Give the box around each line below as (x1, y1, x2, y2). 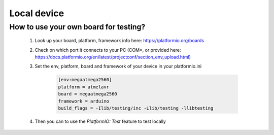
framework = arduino (58, 98, 109, 104)
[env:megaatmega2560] (58, 77, 112, 83)
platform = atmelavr (58, 84, 109, 90)
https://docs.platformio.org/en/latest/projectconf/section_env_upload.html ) (35, 54, 191, 60)
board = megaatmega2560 (58, 91, 118, 97)
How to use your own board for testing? (9, 22, 146, 31)
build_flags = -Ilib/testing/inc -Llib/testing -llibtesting (58, 105, 214, 111)
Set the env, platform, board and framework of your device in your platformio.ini (35, 63, 202, 70)
